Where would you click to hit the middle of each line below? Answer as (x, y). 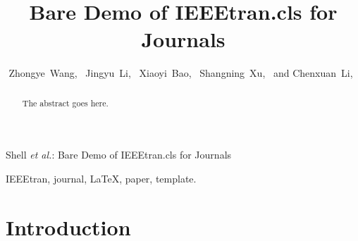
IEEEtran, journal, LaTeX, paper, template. (101, 178)
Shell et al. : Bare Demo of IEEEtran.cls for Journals (119, 155)
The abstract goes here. (65, 103)
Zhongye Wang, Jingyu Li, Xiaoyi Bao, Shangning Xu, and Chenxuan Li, (181, 73)
